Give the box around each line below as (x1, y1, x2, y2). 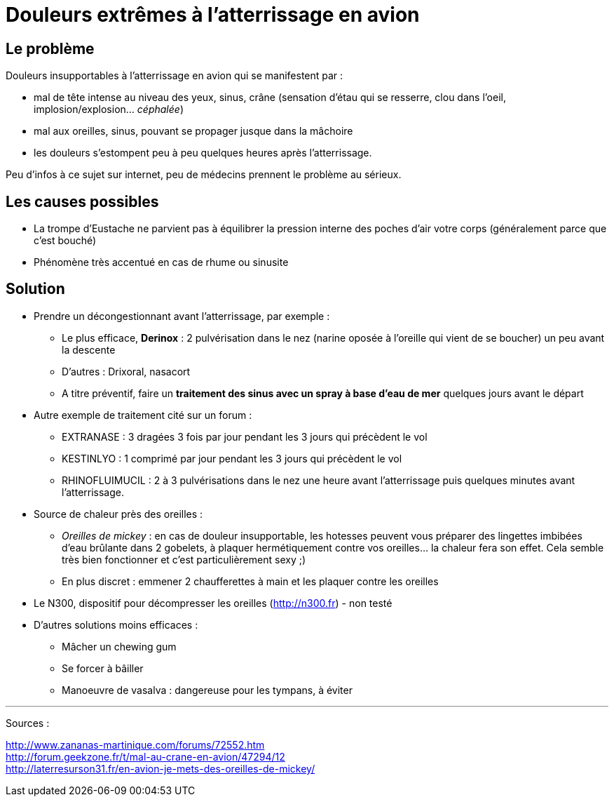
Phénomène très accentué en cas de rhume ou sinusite (34, 256, 289, 269)
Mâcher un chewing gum (62, 640, 177, 653)
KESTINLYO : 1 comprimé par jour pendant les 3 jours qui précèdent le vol (62, 452, 402, 465)
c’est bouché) (34, 234, 97, 247)
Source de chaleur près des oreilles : (34, 507, 203, 520)
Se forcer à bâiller (62, 662, 144, 674)
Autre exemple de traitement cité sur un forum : (34, 408, 252, 421)
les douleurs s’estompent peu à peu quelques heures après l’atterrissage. (34, 147, 372, 159)
